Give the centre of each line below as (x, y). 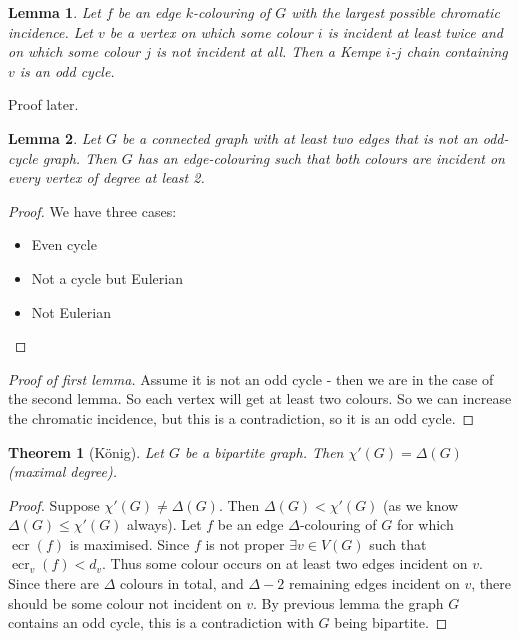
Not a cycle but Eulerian (107, 277)
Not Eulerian (71, 311)
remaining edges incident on (374, 583)
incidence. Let (50, 31)
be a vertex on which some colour (211, 31)
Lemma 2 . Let (54, 137)
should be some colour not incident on (125, 602)
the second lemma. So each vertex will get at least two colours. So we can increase (260, 398)
